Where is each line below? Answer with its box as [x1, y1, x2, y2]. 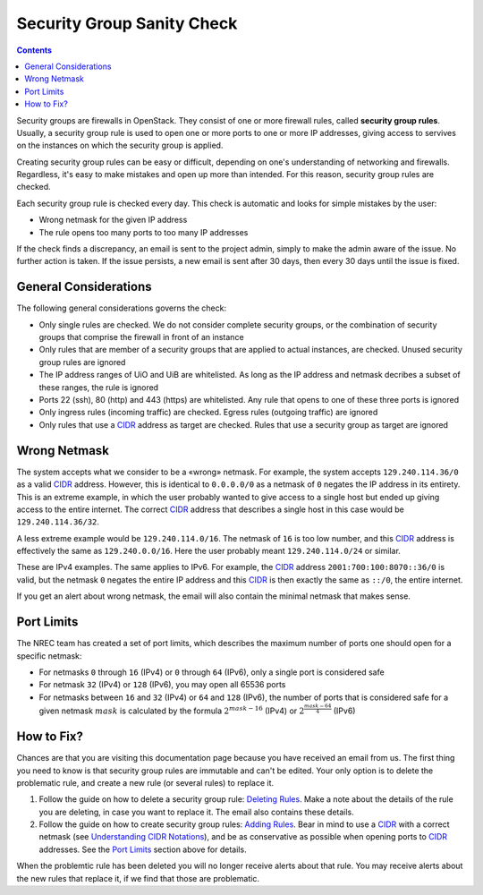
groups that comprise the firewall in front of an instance [38, 332, 245, 343]
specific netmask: [16, 650, 82, 661]
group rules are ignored [38, 356, 126, 367]
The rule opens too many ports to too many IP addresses [38, 226, 249, 237]
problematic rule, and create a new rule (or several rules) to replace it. [16, 777, 275, 788]
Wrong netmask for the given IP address [38, 215, 188, 226]
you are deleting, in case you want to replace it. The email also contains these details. [38, 806, 355, 817]
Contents [16, 45, 53, 55]
